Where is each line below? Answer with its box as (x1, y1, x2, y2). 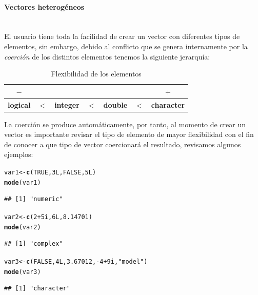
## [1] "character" (4, 285, 70, 292)
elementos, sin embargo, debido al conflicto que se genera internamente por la (4, 41, 248, 51)
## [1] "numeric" (4, 195, 63, 203)
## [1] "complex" (4, 240, 63, 248)
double (103, 99, 128, 110)
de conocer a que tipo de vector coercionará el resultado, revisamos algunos (4, 139, 241, 149)
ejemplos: (4, 149, 33, 160)
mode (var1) (4, 179, 41, 186)
